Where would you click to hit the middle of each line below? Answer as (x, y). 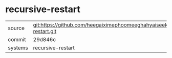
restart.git (45, 31)
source (16, 28)
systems (18, 48)
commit (17, 39)
